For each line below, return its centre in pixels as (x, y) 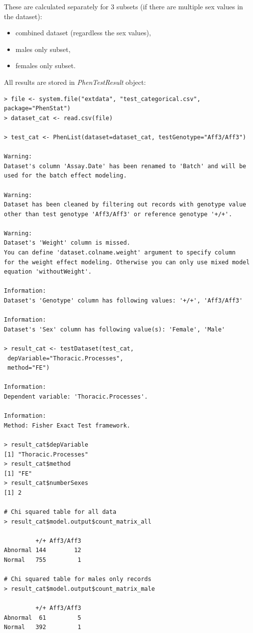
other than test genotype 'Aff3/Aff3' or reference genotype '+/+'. (118, 214)
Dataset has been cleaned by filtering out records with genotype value (125, 205)
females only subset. (46, 65)
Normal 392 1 (43, 627)
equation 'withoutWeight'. (48, 272)
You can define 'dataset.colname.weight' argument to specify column (120, 253)
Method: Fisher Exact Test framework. (67, 425)
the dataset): (23, 16)
